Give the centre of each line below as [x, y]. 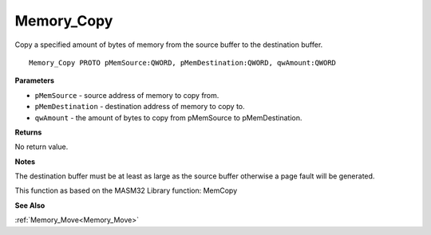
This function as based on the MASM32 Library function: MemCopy [126, 190]
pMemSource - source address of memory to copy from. [127, 95]
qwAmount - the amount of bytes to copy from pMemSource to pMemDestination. [168, 117]
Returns [28, 132]
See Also [30, 205]
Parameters [35, 80]
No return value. [42, 147]
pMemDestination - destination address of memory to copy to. [140, 107]
